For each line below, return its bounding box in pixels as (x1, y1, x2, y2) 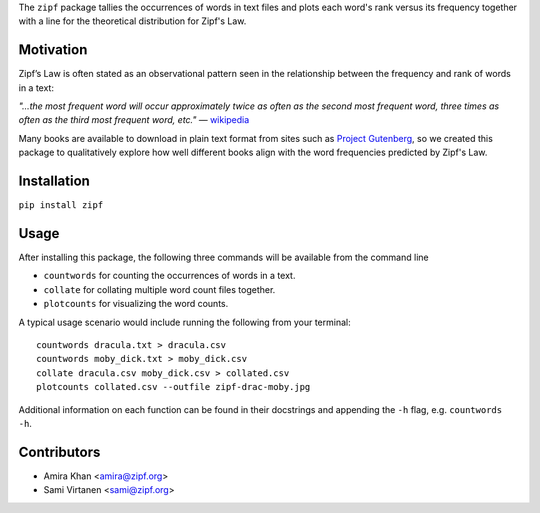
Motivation (18, 41, 88, 59)
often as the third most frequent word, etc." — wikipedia (18, 114, 250, 126)
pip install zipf (18, 200, 104, 211)
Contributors (18, 443, 101, 460)
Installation (18, 173, 90, 190)
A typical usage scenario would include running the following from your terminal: (18, 316, 351, 328)
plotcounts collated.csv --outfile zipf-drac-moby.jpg (36, 381, 311, 393)
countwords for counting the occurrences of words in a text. (43, 270, 296, 282)
